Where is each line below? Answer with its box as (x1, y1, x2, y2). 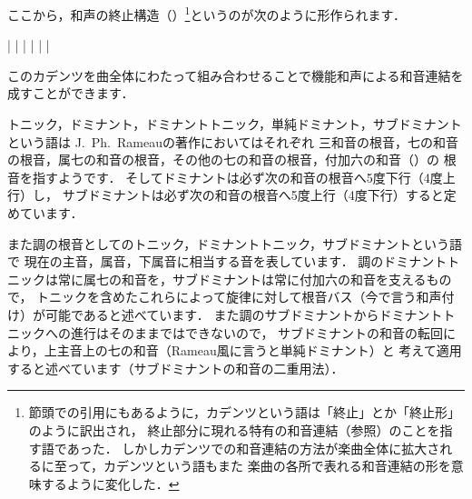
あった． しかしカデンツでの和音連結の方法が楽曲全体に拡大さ (66, 438, 440, 457)
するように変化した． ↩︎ (41, 474, 180, 493)
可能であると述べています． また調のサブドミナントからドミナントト (44, 304, 456, 324)
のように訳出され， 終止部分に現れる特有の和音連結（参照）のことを (28, 420, 440, 439)
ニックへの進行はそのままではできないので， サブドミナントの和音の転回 (7, 323, 444, 342)
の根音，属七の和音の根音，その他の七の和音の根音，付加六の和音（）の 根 (7, 150, 457, 169)
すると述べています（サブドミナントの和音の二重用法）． (7, 358, 344, 377)
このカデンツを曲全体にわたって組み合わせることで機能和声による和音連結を (7, 65, 464, 85)
